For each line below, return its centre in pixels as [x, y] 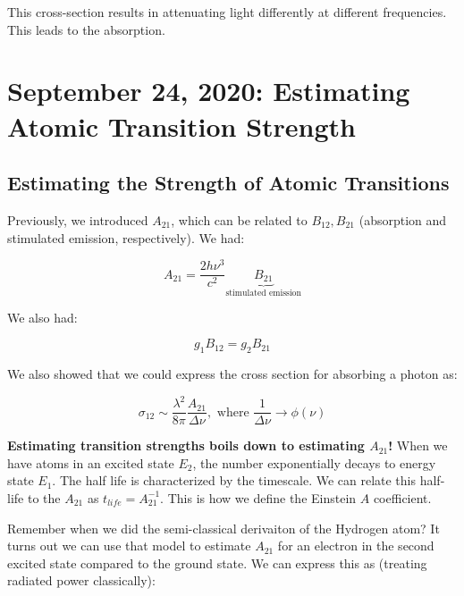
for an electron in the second [356, 546]
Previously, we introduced [78, 219]
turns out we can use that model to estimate [129, 546]
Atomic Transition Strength [182, 126]
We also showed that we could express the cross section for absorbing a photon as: [232, 373]
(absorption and [403, 219]
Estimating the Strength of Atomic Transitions [228, 183]
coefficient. [402, 497]
